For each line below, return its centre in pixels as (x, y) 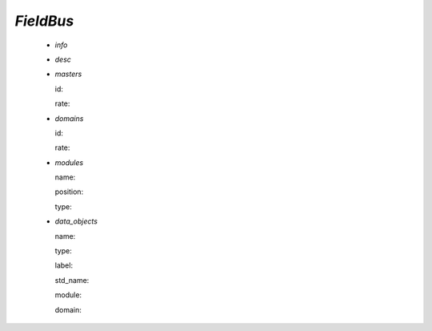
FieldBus (44, 21)
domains (69, 118)
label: (64, 265)
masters (68, 74)
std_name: (72, 280)
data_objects (76, 221)
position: (69, 192)
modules (69, 162)
